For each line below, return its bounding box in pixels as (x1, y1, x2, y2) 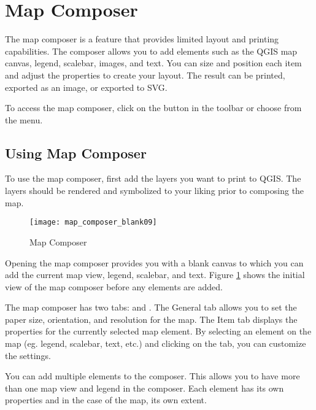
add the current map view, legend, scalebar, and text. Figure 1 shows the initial (5, 268, 305, 281)
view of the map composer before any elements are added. (5, 280, 223, 293)
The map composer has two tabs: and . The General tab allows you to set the (5, 301, 297, 314)
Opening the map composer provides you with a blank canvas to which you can (5, 256, 304, 269)
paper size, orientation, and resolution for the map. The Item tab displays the (5, 312, 298, 325)
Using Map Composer (5, 143, 147, 162)
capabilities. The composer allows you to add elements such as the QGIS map (5, 44, 298, 57)
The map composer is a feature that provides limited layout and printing (5, 33, 279, 45)
